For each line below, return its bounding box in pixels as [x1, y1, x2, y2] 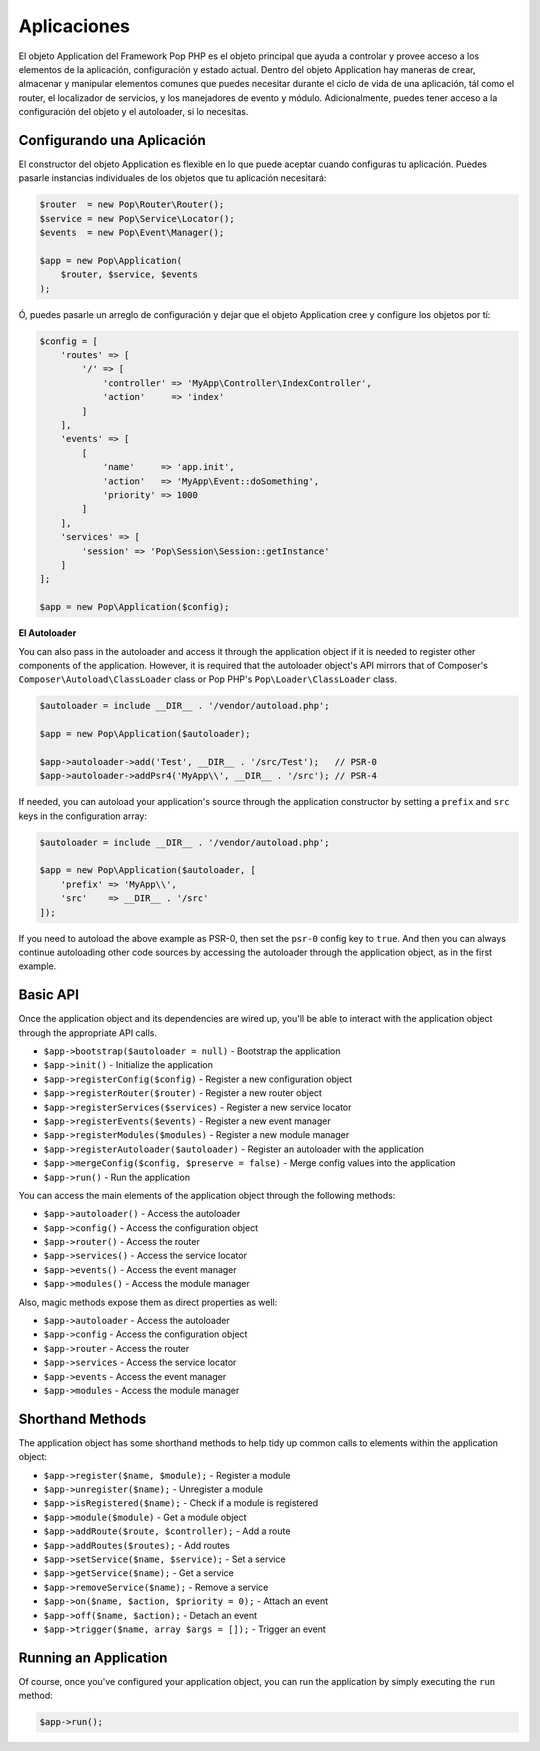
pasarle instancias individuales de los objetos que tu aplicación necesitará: [18, 172, 327, 184]
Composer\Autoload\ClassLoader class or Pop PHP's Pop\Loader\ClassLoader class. [18, 673, 397, 685]
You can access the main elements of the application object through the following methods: [18, 1189, 396, 1201]
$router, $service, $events [60, 269, 199, 280]
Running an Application [18, 1649, 168, 1666]
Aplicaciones [18, 15, 130, 37]
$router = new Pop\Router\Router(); [39, 199, 225, 210]
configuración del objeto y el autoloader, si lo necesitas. [18, 106, 249, 118]
